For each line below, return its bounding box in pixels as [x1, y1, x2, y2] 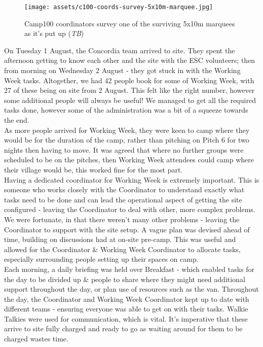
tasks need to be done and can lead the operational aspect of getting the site [4, 194, 242, 204]
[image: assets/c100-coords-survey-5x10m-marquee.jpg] [24, 4, 213, 11]
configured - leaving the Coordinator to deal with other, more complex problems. [4, 204, 255, 215]
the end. [4, 115, 29, 125]
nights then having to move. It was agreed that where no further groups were [4, 144, 244, 155]
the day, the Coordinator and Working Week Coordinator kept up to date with [4, 293, 249, 304]
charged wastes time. [4, 333, 68, 344]
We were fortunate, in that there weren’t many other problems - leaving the [4, 214, 240, 224]
